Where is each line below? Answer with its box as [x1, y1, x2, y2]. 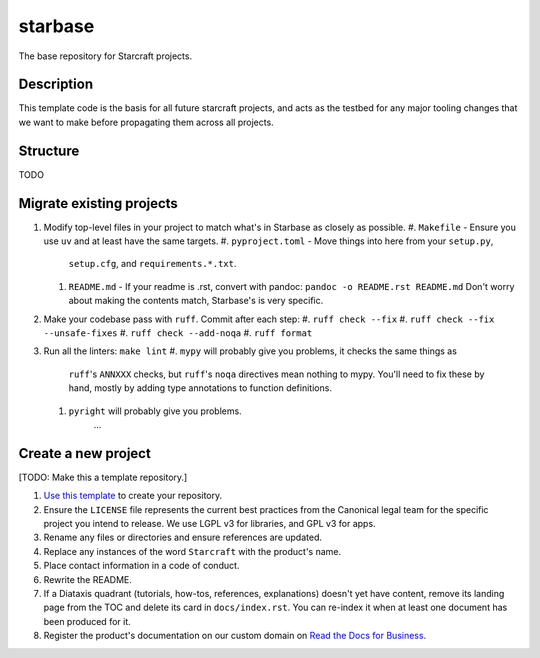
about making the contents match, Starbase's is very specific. [68, 295, 324, 307]
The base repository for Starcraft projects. [18, 50, 193, 62]
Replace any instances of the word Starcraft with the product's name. [43, 545, 342, 557]
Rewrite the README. [43, 573, 132, 585]
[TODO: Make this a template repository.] [18, 471, 188, 483]
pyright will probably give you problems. [68, 405, 242, 417]
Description [18, 76, 94, 93]
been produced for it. [43, 615, 132, 627]
